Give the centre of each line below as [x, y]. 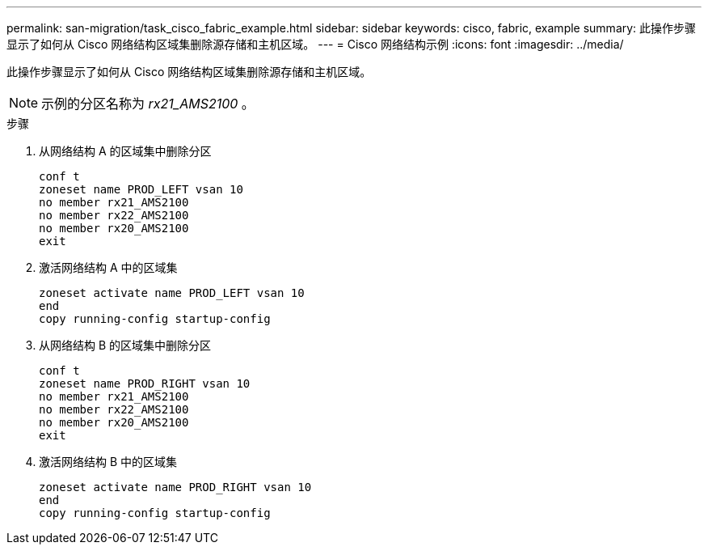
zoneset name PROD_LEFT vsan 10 [141, 189]
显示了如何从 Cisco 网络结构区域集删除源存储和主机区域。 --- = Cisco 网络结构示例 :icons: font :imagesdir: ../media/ [315, 44]
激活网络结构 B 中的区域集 [108, 462]
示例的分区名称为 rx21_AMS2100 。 [148, 104]
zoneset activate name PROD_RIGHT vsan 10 [175, 487]
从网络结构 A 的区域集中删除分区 [125, 151]
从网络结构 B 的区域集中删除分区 [125, 345]
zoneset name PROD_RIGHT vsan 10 [145, 384]
